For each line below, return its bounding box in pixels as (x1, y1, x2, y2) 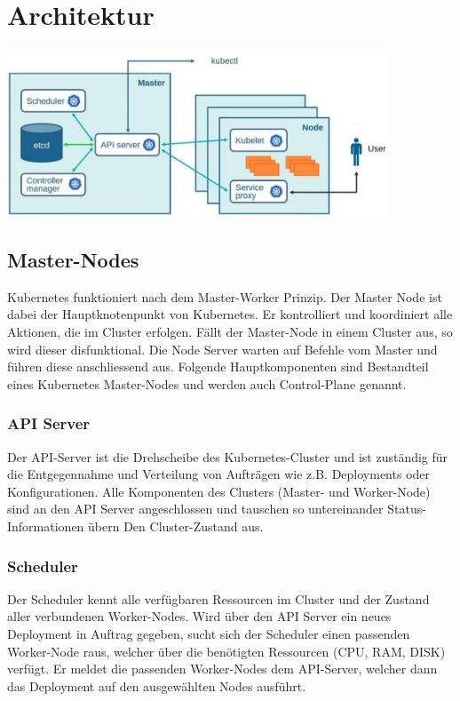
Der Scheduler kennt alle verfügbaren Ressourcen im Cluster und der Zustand (7, 589, 430, 608)
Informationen (7, 517, 84, 536)
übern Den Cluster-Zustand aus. (88, 517, 264, 536)
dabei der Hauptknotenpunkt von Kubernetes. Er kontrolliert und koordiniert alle (7, 305, 453, 323)
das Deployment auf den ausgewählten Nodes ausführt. (7, 676, 306, 695)
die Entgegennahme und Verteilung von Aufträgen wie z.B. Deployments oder (7, 465, 431, 483)
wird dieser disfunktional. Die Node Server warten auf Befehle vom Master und (7, 339, 438, 358)
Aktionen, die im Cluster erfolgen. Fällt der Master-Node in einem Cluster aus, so (7, 323, 453, 341)
